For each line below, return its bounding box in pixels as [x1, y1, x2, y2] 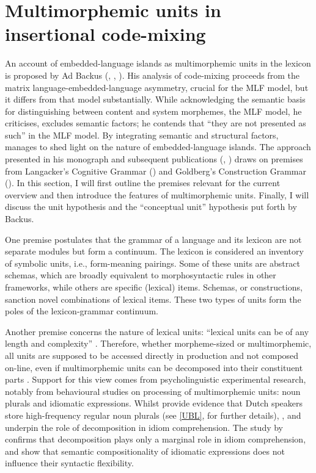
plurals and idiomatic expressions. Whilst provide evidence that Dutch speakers [5, 397, 303, 410]
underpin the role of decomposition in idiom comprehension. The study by [5, 421, 283, 433]
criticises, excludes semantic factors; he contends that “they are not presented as [5, 117, 306, 129]
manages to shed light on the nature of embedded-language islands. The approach [5, 140, 311, 153]
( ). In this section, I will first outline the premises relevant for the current [5, 176, 281, 189]
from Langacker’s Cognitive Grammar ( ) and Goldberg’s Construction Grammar [5, 164, 307, 177]
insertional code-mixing [5, 21, 206, 46]
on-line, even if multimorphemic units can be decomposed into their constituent [5, 361, 303, 374]
